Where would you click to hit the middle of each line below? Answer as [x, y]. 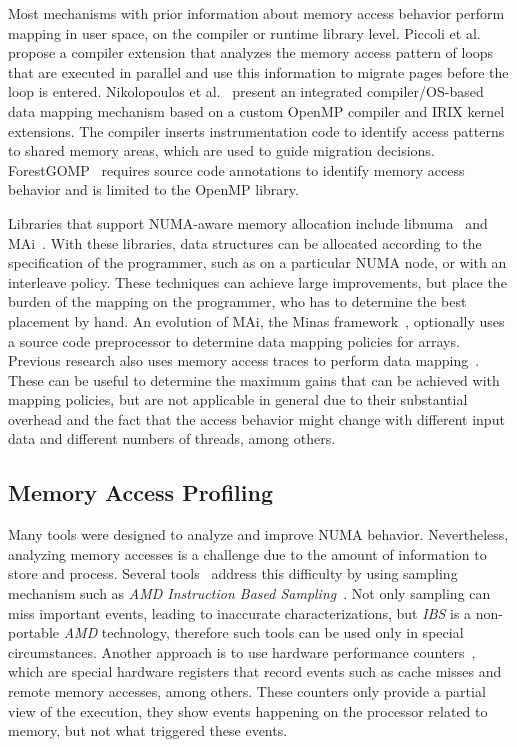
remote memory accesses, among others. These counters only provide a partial [247, 691]
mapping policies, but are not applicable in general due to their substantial [238, 399]
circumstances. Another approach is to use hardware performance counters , [242, 651]
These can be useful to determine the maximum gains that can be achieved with [254, 379]
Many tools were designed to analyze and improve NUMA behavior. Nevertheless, [258, 534]
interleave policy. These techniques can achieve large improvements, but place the [257, 281]
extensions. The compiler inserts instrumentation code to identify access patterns [256, 130]
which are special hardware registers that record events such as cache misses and [255, 671]
